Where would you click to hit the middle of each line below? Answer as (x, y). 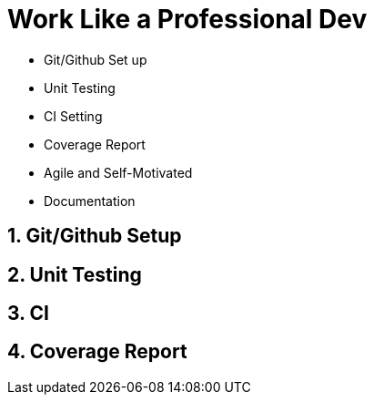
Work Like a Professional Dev (187, 19)
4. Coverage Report (97, 352)
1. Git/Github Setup (95, 236)
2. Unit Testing (75, 274)
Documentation (90, 201)
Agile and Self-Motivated (118, 172)
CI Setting (73, 116)
